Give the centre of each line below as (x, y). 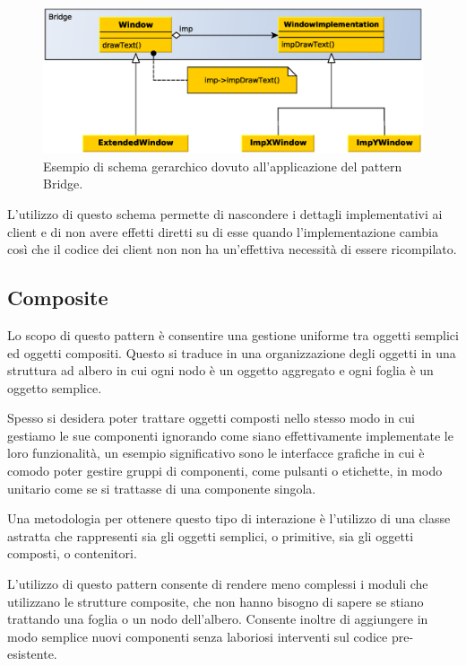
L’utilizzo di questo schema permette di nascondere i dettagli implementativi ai (225, 213)
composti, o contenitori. (72, 553)
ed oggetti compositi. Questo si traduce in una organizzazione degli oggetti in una (232, 352)
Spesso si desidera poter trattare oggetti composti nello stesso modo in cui (211, 418)
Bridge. (63, 184)
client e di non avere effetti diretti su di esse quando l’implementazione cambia (223, 231)
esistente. (32, 654)
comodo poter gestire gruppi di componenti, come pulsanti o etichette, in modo (225, 471)
